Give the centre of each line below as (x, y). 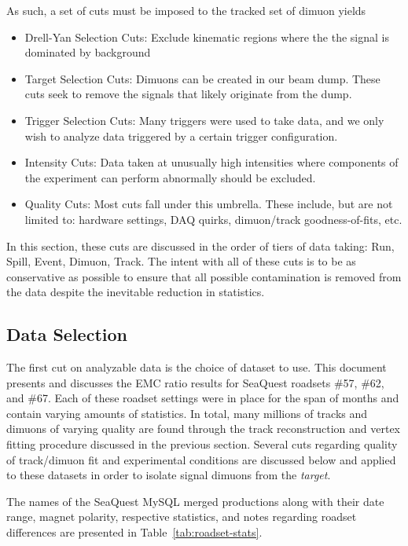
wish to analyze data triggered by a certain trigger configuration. (181, 136)
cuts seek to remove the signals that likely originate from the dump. (188, 94)
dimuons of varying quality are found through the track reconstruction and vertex (203, 429)
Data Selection (67, 334)
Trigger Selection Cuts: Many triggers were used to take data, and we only (204, 120)
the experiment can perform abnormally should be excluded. (170, 177)
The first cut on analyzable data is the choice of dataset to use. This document (197, 367)
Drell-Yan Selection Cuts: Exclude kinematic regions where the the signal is (207, 37)
